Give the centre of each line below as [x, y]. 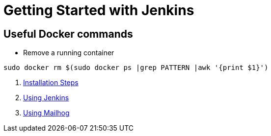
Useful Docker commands [68, 34]
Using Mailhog [46, 113]
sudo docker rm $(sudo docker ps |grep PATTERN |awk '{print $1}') [136, 68]
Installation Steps [51, 83]
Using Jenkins [46, 98]
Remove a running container [69, 53]
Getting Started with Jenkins [99, 10]
